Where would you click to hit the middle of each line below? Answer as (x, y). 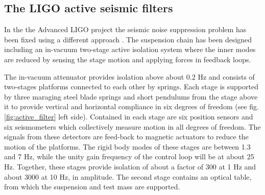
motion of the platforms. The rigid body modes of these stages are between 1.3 (127, 146)
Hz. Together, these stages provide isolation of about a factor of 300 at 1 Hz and (130, 166)
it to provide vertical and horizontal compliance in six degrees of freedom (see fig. (131, 106)
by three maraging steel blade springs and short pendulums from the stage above (131, 96)
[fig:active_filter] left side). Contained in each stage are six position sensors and (129, 116)
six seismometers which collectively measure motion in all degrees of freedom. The (132, 126)
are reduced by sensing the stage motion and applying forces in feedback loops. (128, 59)
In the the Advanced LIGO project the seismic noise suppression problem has (125, 29)
